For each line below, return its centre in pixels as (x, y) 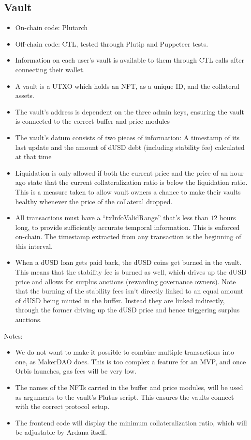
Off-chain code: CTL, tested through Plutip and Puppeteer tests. (112, 43)
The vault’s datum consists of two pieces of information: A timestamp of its (127, 137)
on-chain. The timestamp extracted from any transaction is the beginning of (128, 236)
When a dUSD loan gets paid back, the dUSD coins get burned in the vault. (128, 262)
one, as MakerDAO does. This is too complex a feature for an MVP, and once (131, 361)
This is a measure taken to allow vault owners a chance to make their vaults (128, 191)
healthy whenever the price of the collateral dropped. (94, 201)
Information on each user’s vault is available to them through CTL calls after (130, 60)
